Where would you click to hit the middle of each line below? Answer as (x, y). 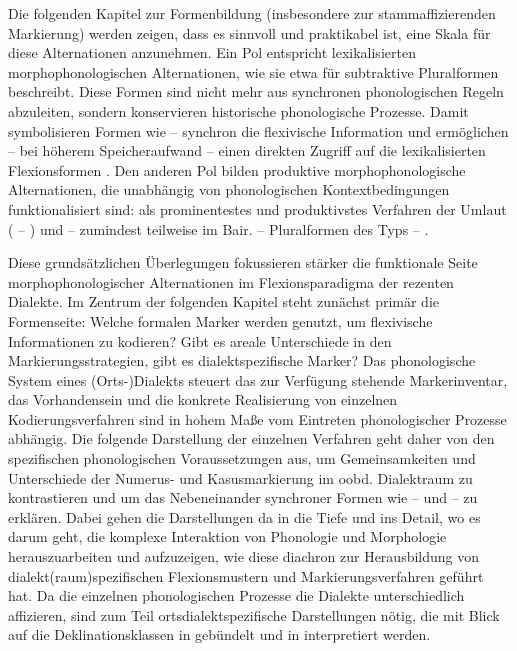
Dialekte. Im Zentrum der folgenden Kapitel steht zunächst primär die (224, 301)
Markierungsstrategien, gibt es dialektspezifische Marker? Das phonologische (242, 360)
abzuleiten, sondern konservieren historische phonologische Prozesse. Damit (238, 110)
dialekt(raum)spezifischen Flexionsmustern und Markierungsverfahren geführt (246, 575)
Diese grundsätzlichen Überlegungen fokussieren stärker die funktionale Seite (243, 262)
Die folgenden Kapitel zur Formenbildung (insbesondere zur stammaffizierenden (252, 13)
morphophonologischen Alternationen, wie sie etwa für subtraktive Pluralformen (253, 71)
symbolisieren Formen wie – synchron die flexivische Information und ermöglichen (258, 130)
